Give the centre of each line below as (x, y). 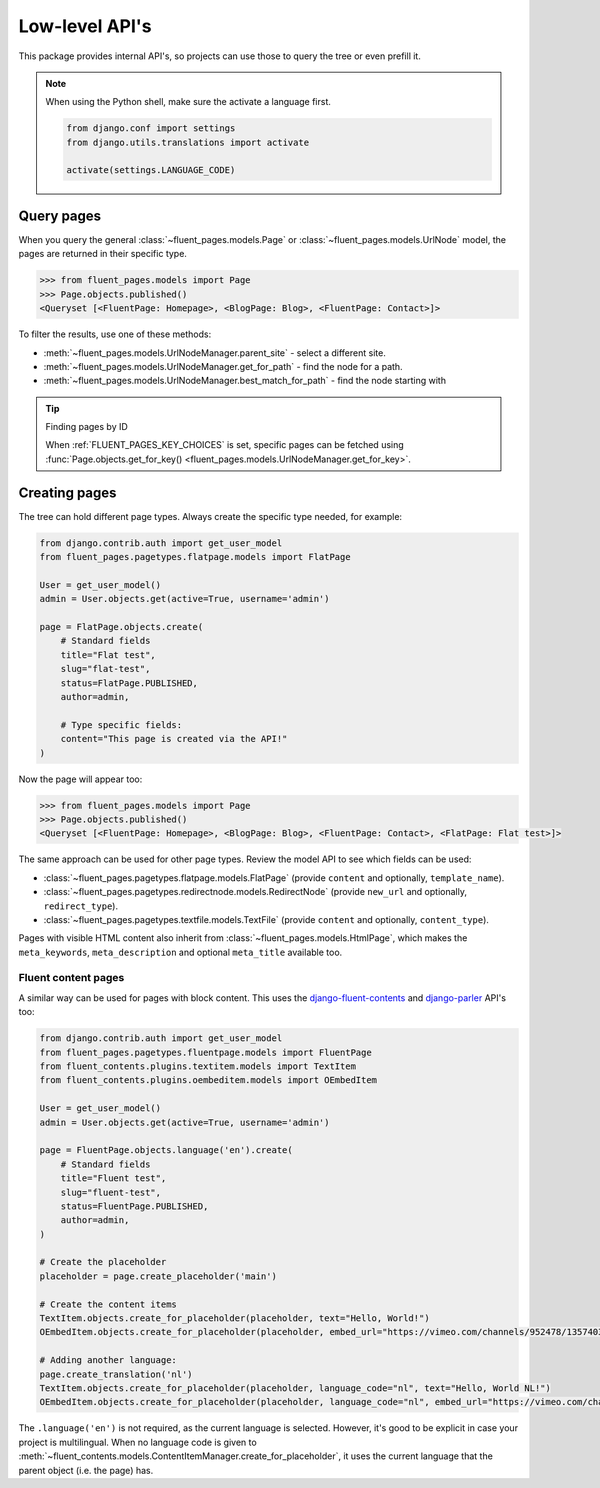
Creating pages (67, 492)
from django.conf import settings (151, 128)
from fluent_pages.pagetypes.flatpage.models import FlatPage (195, 557)
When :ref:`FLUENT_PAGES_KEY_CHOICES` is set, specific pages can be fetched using (224, 445)
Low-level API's (85, 26)
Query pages (60, 215)
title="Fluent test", (113, 1178)
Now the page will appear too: (80, 779)
